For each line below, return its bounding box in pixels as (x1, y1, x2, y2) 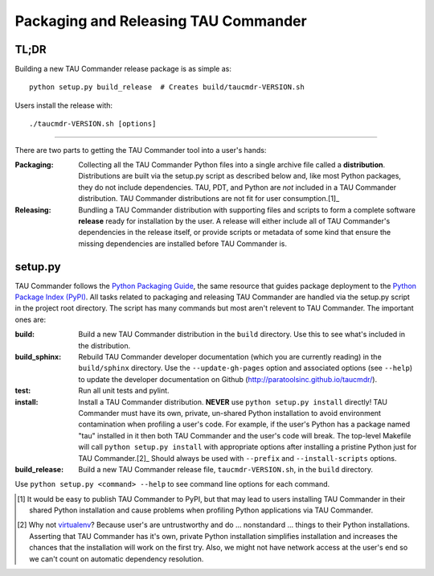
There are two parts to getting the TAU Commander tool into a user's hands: (14, 145, 267, 154)
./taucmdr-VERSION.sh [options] (29, 119, 157, 129)
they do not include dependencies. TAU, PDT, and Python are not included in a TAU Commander (78, 182, 397, 192)
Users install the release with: (14, 101, 113, 110)
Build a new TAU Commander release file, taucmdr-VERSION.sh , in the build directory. (78, 464, 374, 474)
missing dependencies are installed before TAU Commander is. (78, 238, 287, 249)
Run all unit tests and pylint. (78, 386, 170, 396)
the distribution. (78, 340, 131, 350)
